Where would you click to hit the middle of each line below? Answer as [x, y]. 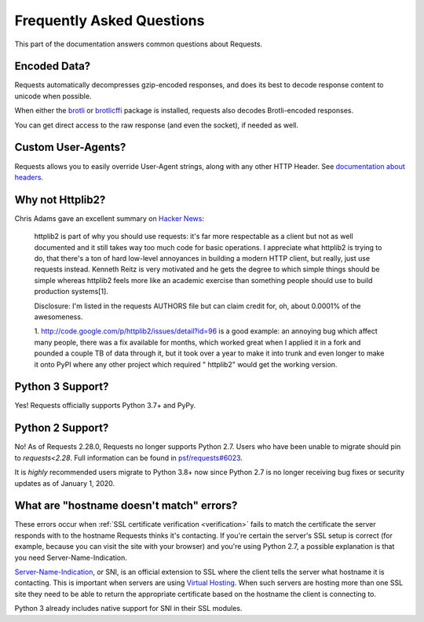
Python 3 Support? [62, 386]
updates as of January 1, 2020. [65, 483]
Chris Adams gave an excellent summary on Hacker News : [109, 218]
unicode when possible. [53, 96]
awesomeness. [58, 317]
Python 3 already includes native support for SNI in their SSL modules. [128, 609]
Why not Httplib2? [60, 199]
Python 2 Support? [62, 428]
